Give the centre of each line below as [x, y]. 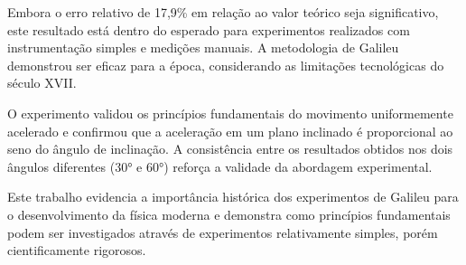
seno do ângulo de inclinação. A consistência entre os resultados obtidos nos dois [230, 149]
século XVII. [42, 83]
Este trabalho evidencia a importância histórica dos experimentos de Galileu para [233, 197]
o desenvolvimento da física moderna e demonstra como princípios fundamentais [229, 214]
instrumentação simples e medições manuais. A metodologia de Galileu [203, 47]
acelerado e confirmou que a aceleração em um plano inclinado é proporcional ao [230, 131]
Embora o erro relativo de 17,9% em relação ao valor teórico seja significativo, [223, 12]
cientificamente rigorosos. [77, 250]
